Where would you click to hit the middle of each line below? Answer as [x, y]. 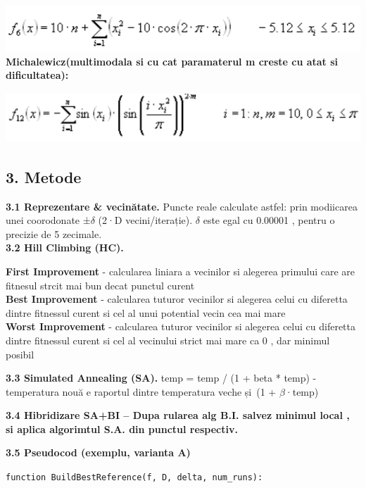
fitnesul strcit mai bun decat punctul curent [100, 285]
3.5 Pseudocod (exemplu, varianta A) [98, 452]
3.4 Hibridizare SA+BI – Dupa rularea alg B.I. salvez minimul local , [178, 415]
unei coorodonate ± [48, 220]
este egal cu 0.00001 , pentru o [269, 220]
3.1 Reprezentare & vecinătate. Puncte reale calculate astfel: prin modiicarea [182, 206]
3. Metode [44, 176]
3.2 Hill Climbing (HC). [65, 248]
